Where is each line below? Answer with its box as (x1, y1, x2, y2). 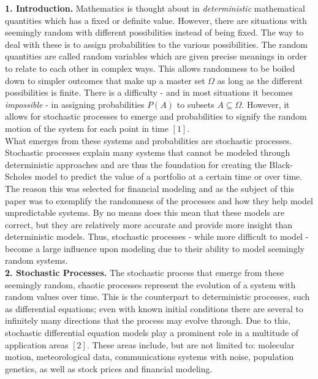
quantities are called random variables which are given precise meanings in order (5, 50, 307, 63)
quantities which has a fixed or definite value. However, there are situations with (5, 13, 307, 26)
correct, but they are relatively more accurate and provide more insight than (5, 218, 292, 231)
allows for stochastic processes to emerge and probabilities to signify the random (5, 110, 307, 123)
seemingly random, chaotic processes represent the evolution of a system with (5, 278, 296, 291)
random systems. (5, 254, 68, 267)
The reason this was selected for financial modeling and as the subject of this (5, 182, 294, 194)
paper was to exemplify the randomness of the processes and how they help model (5, 194, 313, 207)
